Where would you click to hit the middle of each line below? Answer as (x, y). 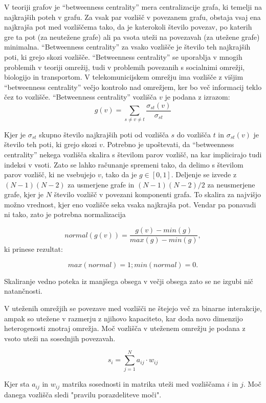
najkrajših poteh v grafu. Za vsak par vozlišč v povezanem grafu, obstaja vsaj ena (132, 17)
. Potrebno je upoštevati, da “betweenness (168, 144)
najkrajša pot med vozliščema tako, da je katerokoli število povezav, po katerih (128, 27)
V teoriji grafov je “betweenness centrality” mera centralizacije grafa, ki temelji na (133, 7)
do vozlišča (194, 134)
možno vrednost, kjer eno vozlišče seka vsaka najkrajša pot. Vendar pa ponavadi (130, 204)
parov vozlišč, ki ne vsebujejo (50, 174)
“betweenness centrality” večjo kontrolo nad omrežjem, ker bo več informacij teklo (133, 87)
